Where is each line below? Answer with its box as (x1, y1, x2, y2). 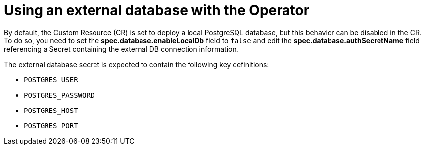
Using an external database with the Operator (4, 2, 310, 19)
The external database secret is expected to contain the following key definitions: (4, 60, 269, 69)
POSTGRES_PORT (24, 121, 78, 130)
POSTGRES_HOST (24, 106, 78, 114)
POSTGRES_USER (24, 75, 78, 84)
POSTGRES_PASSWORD (24, 91, 95, 99)
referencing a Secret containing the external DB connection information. (4, 44, 238, 53)
